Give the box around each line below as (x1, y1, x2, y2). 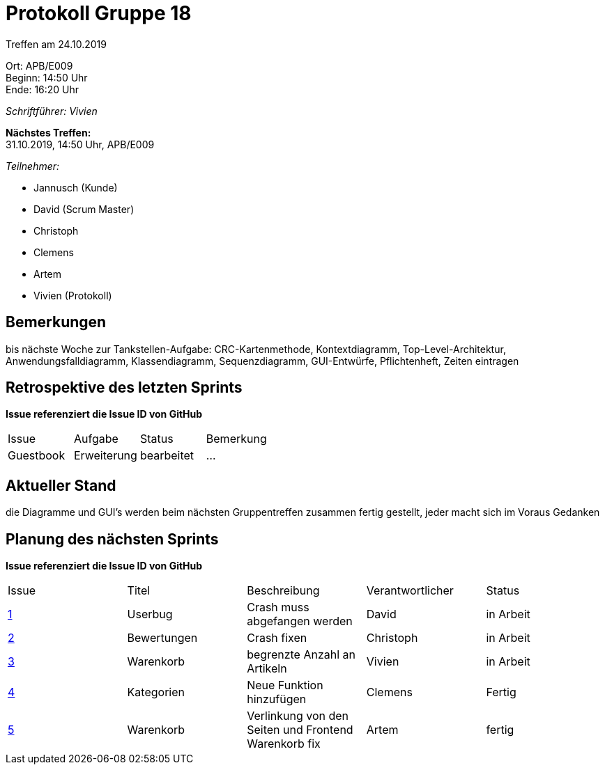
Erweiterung (73, 448, 137, 463)
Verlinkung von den (247, 709, 349, 723)
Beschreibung (247, 583, 320, 598)
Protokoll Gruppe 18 (6, 1, 192, 25)
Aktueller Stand (6, 476, 116, 494)
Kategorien (127, 685, 185, 700)
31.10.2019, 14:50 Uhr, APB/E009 (6, 138, 155, 150)
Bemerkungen (6, 313, 107, 331)
